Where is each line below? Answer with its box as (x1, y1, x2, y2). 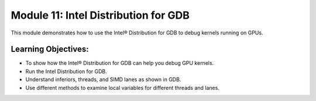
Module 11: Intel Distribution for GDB (11, 9, 190, 22)
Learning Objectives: (11, 44, 89, 54)
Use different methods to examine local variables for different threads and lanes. (25, 84, 219, 91)
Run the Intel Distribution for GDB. (25, 68, 108, 75)
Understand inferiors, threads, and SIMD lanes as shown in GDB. (25, 76, 181, 83)
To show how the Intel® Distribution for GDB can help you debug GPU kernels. (25, 60, 214, 67)
